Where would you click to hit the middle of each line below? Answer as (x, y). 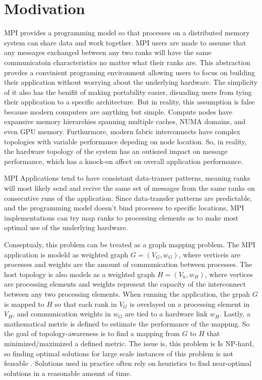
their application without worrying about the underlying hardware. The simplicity (131, 82)
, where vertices (229, 274)
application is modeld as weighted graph (66, 254)
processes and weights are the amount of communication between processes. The (128, 264)
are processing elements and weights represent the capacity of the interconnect (125, 284)
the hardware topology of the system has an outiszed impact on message (116, 151)
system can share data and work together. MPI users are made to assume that (125, 42)
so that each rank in (86, 304)
